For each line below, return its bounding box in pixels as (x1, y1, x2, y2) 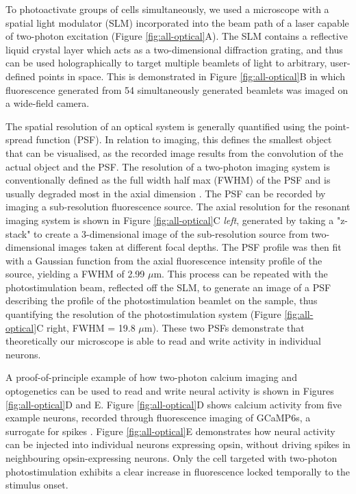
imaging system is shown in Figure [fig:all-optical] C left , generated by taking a (5, 212, 334, 227)
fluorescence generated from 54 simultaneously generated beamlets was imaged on (5, 82, 348, 97)
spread (5, 132, 33, 147)
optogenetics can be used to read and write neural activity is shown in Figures (5, 384, 334, 398)
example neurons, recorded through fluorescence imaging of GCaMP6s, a (5, 410, 311, 425)
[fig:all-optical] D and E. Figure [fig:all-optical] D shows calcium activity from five (5, 397, 342, 411)
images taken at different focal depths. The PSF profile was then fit (58, 240, 342, 254)
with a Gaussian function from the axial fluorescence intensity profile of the (5, 253, 322, 267)
